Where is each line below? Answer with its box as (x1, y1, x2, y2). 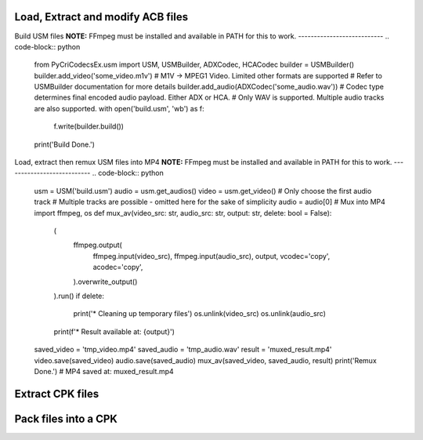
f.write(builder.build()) (53, 122, 125, 131)
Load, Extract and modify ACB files (14, 10, 188, 24)
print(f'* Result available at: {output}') (53, 326, 175, 336)
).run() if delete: (53, 291, 105, 300)
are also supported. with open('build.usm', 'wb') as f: (34, 104, 205, 113)
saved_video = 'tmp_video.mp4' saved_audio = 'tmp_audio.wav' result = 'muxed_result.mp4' (34, 345, 332, 355)
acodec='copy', (92, 263, 143, 272)
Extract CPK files (14, 387, 99, 400)
